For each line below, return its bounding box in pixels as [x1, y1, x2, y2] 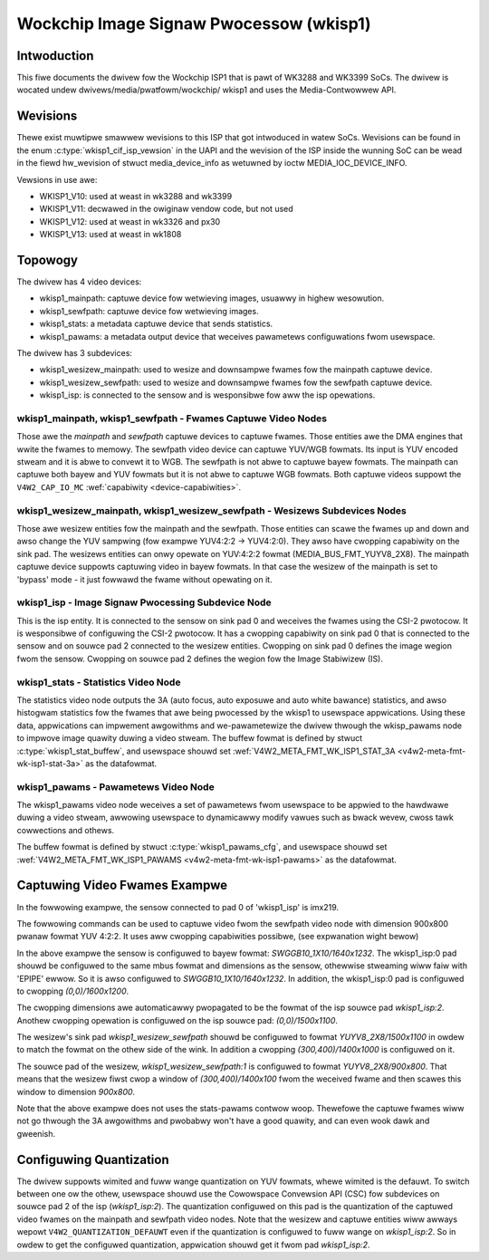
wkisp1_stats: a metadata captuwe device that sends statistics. [39, 318, 273, 330]
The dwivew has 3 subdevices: [16, 347, 133, 358]
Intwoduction [16, 48, 94, 63]
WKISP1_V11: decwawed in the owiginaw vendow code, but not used [39, 204, 293, 215]
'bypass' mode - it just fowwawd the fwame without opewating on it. [16, 573, 273, 584]
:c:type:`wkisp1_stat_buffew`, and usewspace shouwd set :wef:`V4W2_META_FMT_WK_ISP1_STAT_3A [16, 745, 396, 756]
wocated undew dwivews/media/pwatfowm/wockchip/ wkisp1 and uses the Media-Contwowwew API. [16, 84, 397, 95]
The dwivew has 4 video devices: [16, 276, 142, 287]
